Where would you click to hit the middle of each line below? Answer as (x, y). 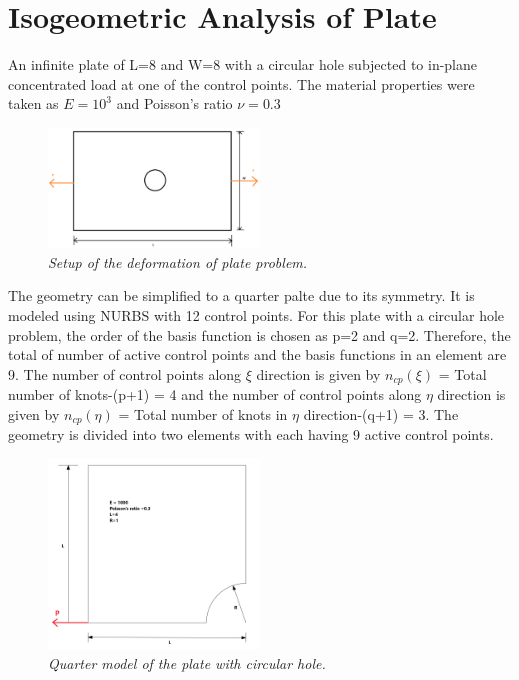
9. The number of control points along (125, 373)
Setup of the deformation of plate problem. (178, 261)
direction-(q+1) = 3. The (381, 413)
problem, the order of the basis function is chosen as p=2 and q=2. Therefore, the (259, 334)
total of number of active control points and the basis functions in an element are (257, 354)
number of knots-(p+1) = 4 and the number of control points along (215, 394)
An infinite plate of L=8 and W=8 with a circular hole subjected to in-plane (242, 64)
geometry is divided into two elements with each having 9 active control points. (251, 434)
